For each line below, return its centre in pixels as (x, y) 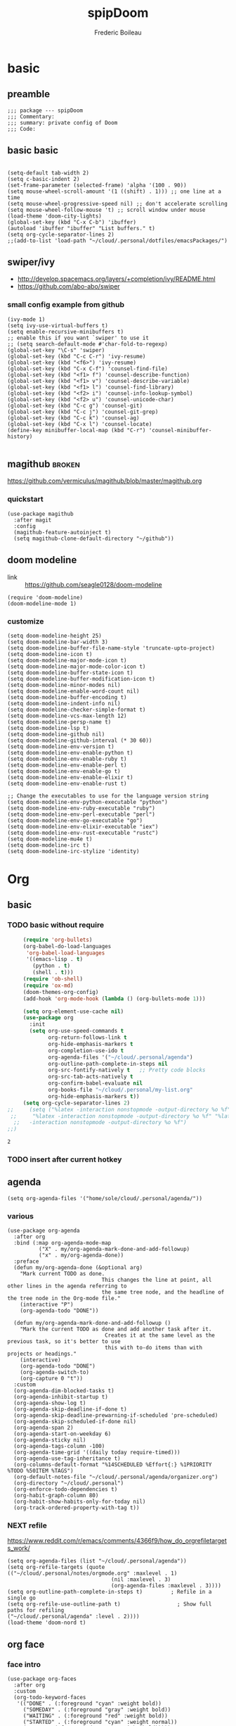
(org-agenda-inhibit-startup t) (61, 1397)
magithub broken (44, 464)
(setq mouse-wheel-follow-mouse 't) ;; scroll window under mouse (106, 210)
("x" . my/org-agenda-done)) (81, 1255)
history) (20, 436)
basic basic (33, 150)
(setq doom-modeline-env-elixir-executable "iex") (83, 826)
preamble (29, 94)
